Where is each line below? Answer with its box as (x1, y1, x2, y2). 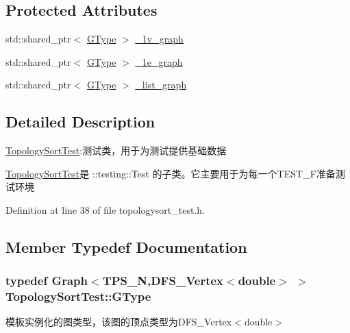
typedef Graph (5, 272, 88, 289)
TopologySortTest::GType (5, 288, 151, 305)
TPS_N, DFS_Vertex (102, 272, 224, 289)
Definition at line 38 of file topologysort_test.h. (5, 202, 205, 217)
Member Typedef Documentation (5, 236, 247, 257)
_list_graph (135, 77, 187, 92)
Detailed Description (5, 111, 155, 132)
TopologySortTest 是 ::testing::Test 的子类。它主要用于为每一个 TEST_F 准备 (5, 166, 336, 180)
